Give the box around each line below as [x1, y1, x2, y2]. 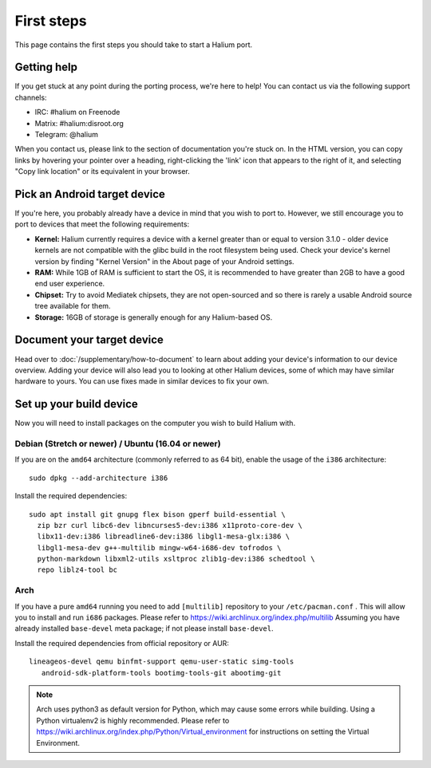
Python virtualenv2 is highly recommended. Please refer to [36, 715, 230, 725]
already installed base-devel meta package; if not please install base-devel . [14, 624, 274, 633]
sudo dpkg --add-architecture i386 [29, 473, 168, 482]
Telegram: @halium [34, 130, 99, 140]
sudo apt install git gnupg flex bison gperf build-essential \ [29, 510, 287, 518]
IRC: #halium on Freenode [34, 108, 121, 117]
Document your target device [14, 333, 164, 347]
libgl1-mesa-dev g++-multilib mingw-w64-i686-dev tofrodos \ [37, 543, 282, 552]
